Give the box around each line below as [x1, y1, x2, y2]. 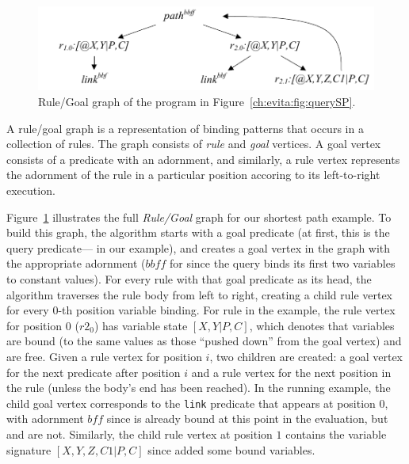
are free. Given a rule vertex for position [6, 348, 202, 364]
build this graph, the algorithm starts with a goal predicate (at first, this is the [6, 224, 390, 241]
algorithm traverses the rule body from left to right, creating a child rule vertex [6, 286, 393, 302]
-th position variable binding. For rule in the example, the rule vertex [58, 302, 396, 318]
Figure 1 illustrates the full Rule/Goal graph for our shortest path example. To [6, 208, 392, 225]
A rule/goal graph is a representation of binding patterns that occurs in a [6, 120, 364, 136]
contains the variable [285, 426, 387, 442]
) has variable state [94, 317, 188, 333]
